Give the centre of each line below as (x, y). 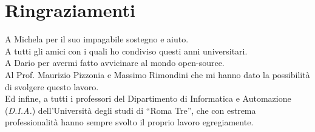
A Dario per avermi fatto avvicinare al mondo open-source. (115, 63)
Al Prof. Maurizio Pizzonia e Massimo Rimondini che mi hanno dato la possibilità (157, 74)
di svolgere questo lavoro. (52, 86)
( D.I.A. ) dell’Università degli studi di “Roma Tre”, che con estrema (130, 110)
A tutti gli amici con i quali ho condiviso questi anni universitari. (126, 51)
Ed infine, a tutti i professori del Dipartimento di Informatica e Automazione (148, 98)
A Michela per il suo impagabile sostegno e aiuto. (97, 39)
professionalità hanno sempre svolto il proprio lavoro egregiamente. (129, 122)
